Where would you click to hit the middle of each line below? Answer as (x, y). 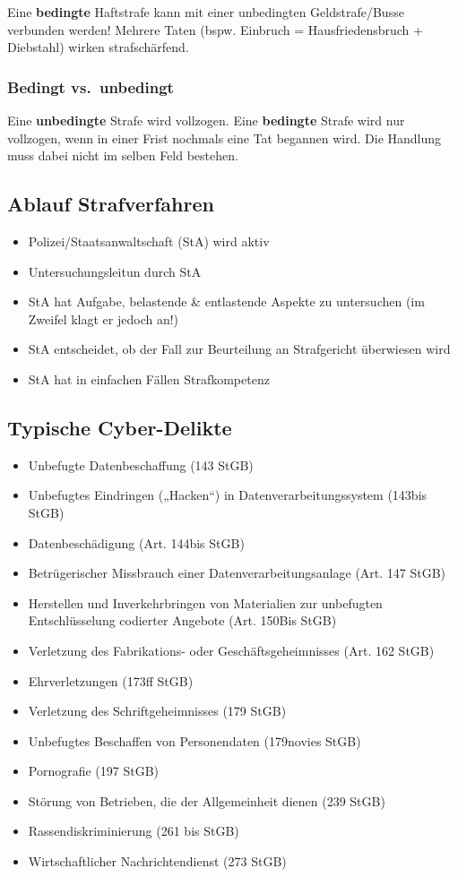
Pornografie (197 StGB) (94, 771)
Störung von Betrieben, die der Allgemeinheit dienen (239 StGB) (207, 800)
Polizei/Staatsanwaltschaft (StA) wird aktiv (149, 241)
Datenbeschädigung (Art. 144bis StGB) (136, 542)
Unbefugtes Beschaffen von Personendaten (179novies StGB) (194, 740)
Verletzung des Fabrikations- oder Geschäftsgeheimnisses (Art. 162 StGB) (231, 650)
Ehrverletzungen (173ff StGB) (111, 680)
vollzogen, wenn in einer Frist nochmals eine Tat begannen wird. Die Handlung (225, 138)
